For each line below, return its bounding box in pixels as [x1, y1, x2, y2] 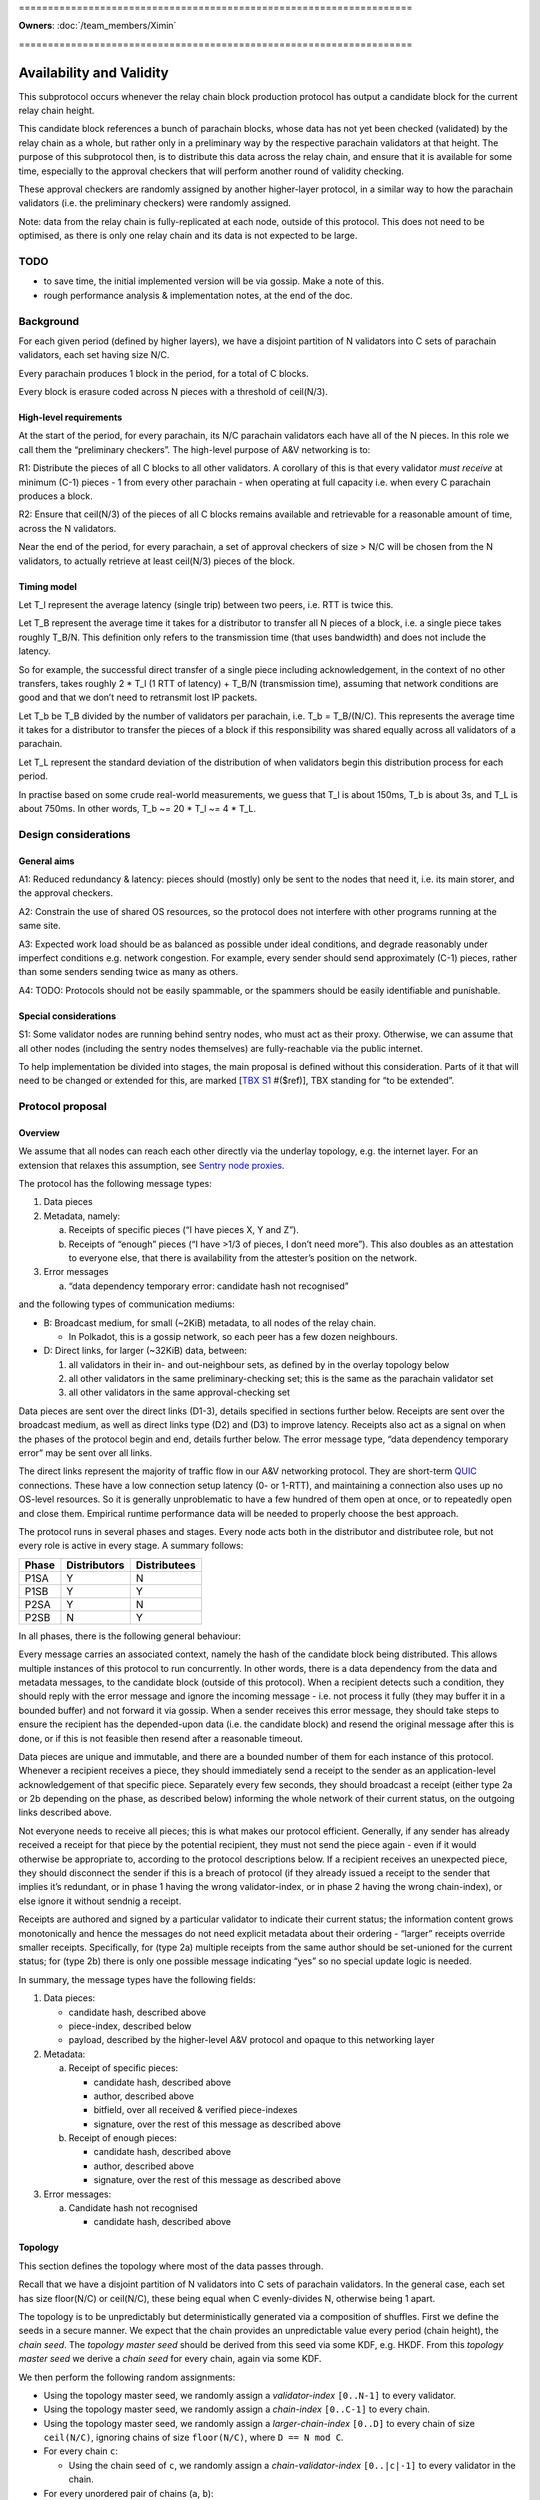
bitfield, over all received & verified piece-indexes [93, 2104, 298, 2116]
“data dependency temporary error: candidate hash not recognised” [68, 1280, 349, 1292]
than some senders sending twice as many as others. [18, 966, 239, 978]
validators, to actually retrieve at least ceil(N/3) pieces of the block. [18, 555, 295, 567]
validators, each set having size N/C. [18, 349, 170, 361]
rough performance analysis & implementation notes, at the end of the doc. [43, 289, 354, 301]
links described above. [18, 1806, 112, 1819]
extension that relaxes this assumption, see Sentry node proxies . [18, 1159, 285, 1171]
